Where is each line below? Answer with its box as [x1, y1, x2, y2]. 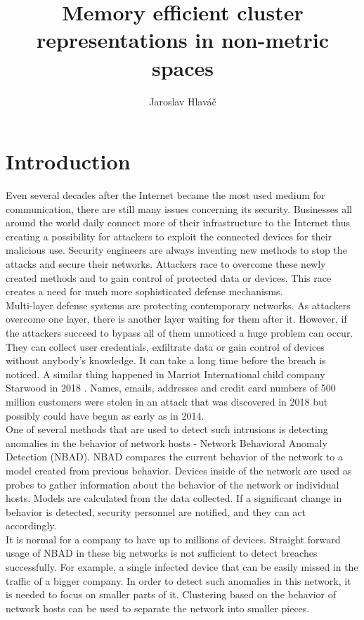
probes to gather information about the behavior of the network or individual [6, 477, 339, 491]
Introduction [6, 147, 131, 176]
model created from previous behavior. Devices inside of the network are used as [6, 463, 352, 477]
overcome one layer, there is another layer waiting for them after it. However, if [6, 311, 347, 326]
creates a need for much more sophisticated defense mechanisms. [6, 284, 283, 299]
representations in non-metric [36, 25, 330, 54]
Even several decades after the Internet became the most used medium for [6, 188, 325, 202]
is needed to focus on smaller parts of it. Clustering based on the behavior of [6, 587, 337, 602]
